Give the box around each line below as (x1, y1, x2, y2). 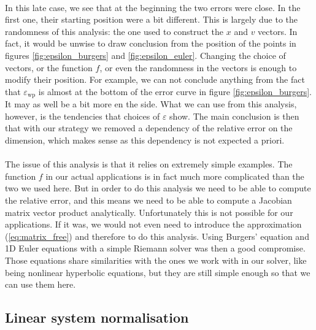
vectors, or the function (5, 61, 93, 74)
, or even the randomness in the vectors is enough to (99, 61, 297, 74)
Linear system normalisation (5, 308, 189, 327)
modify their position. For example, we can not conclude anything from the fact (5, 73, 305, 86)
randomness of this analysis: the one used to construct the (5, 25, 224, 37)
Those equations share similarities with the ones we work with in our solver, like (5, 253, 307, 266)
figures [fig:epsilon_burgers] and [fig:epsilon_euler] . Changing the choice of (5, 48, 286, 61)
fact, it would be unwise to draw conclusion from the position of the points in (5, 37, 296, 50)
